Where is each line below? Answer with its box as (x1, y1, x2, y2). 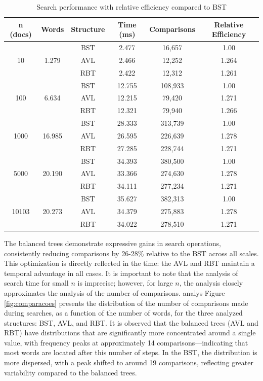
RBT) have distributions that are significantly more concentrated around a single (4, 327, 256, 338)
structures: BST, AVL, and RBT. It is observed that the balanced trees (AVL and (4, 317, 258, 328)
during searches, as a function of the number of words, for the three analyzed (4, 307, 243, 318)
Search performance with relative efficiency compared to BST (36, 2, 227, 12)
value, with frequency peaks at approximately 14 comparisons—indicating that (4, 337, 248, 348)
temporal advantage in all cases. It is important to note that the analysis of (4, 267, 238, 278)
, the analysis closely (179, 278, 243, 288)
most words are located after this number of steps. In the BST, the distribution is (4, 347, 257, 358)
